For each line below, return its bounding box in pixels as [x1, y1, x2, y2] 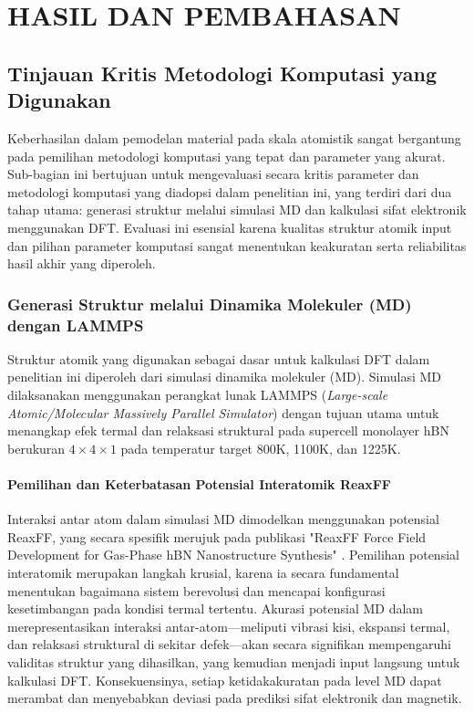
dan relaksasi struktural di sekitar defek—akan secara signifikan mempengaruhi [7, 634, 451, 654]
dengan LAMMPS [7, 313, 144, 336]
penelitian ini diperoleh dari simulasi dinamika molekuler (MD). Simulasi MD [7, 367, 442, 386]
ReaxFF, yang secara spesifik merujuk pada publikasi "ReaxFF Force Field [7, 527, 427, 546]
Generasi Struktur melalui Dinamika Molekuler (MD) [7, 292, 412, 315]
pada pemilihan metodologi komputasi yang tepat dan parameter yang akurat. [7, 146, 446, 165]
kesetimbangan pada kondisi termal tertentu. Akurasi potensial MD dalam [7, 599, 424, 618]
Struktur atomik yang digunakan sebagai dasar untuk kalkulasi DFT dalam [7, 349, 430, 368]
